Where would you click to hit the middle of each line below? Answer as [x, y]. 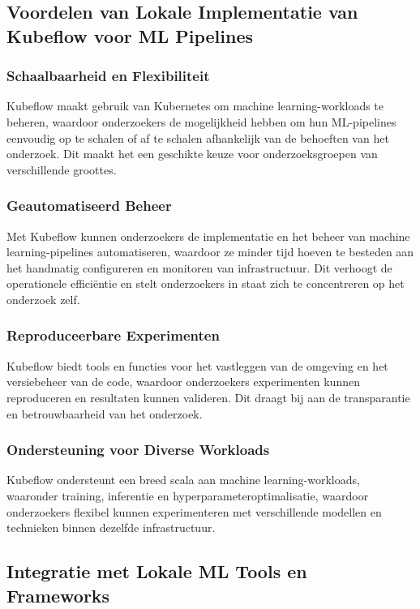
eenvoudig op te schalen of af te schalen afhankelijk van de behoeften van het [198, 137]
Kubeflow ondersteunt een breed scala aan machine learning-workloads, [183, 480]
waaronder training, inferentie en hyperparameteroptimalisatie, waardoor [188, 495]
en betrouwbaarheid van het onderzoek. [105, 413]
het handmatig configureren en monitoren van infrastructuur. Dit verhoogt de [199, 267]
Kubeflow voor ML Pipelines [130, 35]
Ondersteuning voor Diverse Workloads [138, 450]
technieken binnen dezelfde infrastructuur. [111, 528]
